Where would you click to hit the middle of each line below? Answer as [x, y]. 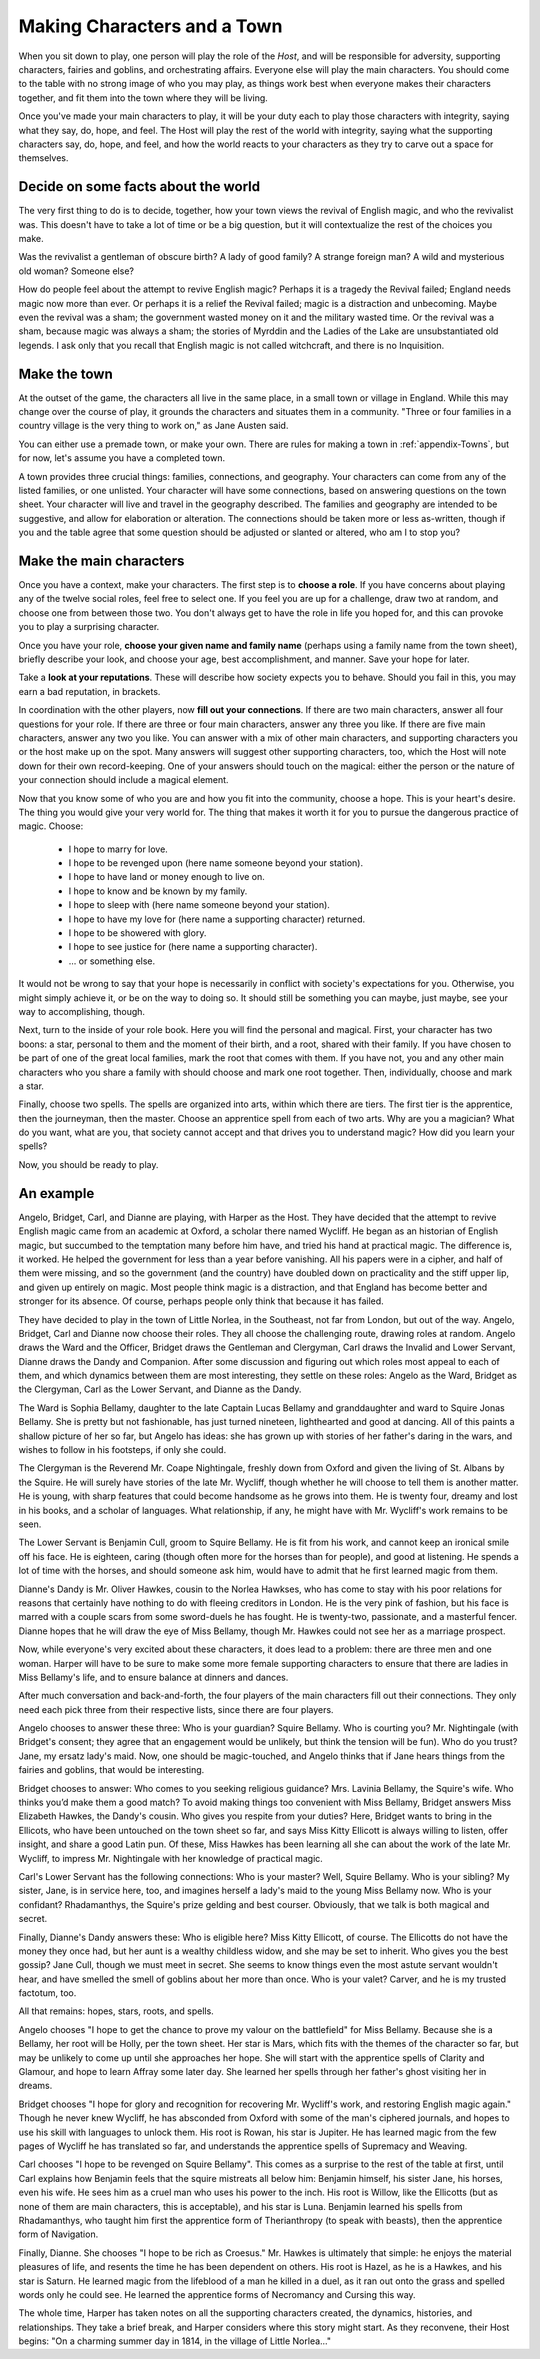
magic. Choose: [51, 826]
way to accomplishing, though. [81, 1011]
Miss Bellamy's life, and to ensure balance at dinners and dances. [153, 1677]
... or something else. [112, 961]
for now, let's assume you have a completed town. [121, 458]
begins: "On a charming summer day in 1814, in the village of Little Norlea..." [175, 2341]
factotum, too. [47, 1993]
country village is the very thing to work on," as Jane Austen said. [153, 426]
